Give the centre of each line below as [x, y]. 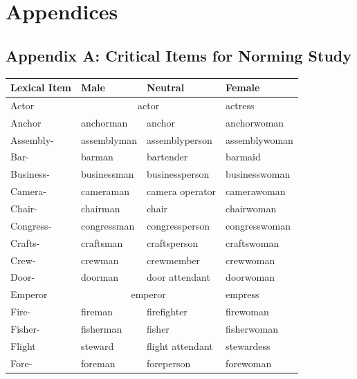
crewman [100, 260]
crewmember [174, 260]
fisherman [102, 328]
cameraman [106, 191]
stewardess [248, 345]
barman [97, 157]
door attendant [178, 277]
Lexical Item [41, 87]
